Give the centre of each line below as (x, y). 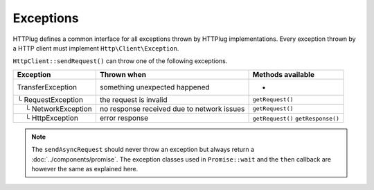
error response (124, 118)
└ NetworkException (59, 109)
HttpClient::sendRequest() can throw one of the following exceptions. (120, 61)
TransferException (47, 87)
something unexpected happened (155, 87)
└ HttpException (52, 118)
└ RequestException (50, 99)
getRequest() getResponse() (296, 118)
